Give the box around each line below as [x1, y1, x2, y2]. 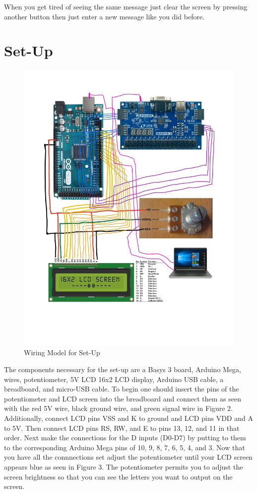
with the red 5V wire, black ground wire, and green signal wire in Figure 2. [4, 403, 233, 413]
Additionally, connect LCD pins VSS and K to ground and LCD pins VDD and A [4, 412, 253, 423]
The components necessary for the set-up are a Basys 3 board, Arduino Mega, [4, 364, 241, 374]
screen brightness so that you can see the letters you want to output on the [4, 471, 233, 482]
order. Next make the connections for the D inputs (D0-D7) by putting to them [4, 432, 246, 443]
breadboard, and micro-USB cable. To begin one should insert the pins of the [4, 384, 239, 394]
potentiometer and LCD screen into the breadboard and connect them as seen [4, 393, 241, 403]
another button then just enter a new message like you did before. [4, 11, 205, 21]
